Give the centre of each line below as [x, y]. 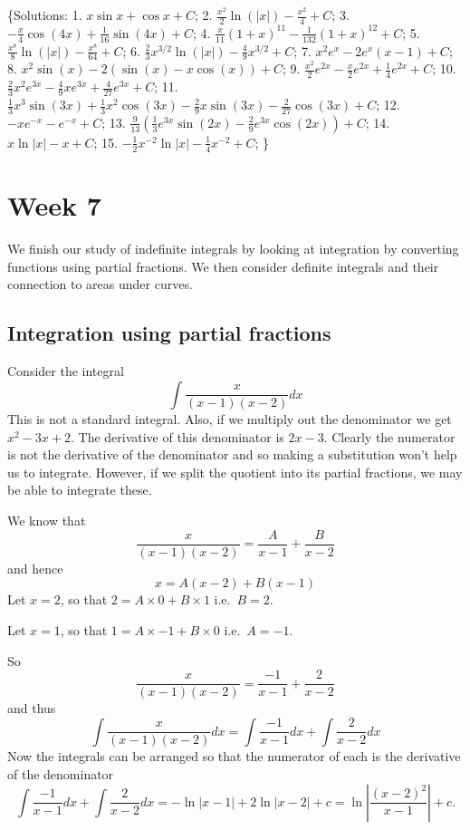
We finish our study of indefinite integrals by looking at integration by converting [233, 248]
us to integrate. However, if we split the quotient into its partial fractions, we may [235, 472]
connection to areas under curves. [100, 284]
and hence [35, 568]
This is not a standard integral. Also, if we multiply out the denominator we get [230, 419]
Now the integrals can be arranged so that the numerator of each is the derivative [234, 756]
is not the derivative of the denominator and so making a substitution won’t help [232, 454]
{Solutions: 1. [45, 14]
